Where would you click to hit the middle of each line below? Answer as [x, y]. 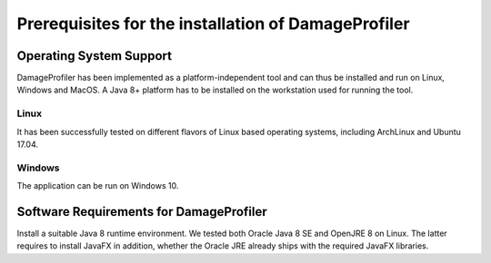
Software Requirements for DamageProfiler [142, 212]
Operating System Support [95, 56]
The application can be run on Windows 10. [98, 186]
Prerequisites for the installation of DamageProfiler [213, 24]
